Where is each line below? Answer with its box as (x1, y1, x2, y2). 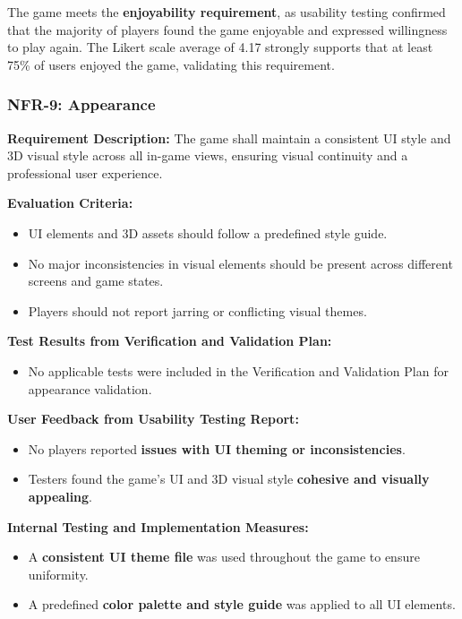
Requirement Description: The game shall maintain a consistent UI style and (7, 128, 451, 147)
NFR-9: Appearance (7, 93, 156, 116)
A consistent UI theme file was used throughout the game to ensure (28, 547, 420, 566)
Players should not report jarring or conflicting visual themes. (28, 301, 367, 320)
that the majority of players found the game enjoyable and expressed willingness (7, 20, 448, 39)
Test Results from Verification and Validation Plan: (7, 331, 332, 350)
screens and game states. (28, 271, 164, 290)
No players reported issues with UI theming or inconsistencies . (28, 439, 406, 458)
